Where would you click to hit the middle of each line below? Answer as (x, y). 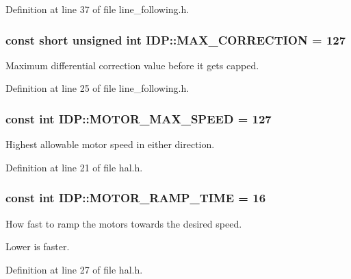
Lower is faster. (38, 246)
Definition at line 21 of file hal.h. (74, 167)
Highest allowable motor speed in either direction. (110, 144)
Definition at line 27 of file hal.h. (74, 269)
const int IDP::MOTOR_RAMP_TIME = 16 (136, 198)
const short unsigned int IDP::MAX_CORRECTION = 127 (176, 39)
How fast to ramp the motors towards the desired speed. (124, 223)
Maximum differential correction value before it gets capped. (132, 65)
